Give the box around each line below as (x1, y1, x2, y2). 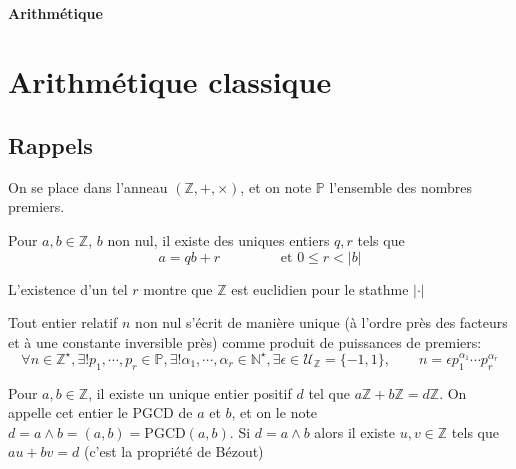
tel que (308, 382, 350, 403)
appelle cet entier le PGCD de (8, 402, 193, 423)
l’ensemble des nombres (329, 176, 472, 197)
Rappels (8, 129, 93, 160)
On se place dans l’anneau (8, 176, 168, 197)
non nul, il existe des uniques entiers (107, 229, 330, 250)
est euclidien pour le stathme (231, 278, 409, 299)
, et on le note (231, 402, 318, 423)
